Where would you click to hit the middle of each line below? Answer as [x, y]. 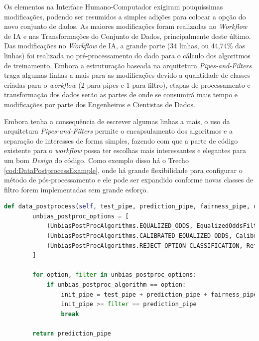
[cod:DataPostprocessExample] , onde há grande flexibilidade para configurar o [123, 170]
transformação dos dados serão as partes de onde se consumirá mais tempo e [121, 94]
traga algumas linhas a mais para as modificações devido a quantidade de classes [127, 75]
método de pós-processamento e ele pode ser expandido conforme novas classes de [129, 180]
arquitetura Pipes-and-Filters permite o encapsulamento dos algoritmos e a [119, 131]
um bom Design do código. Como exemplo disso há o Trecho [96, 160]
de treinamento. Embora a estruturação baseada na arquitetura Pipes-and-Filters [128, 65]
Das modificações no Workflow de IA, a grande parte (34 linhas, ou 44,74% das [125, 46]
